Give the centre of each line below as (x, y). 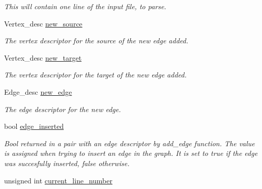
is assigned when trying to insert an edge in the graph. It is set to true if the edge (131, 153)
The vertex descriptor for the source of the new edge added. (96, 40)
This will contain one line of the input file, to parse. (85, 6)
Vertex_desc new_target (43, 57)
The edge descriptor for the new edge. (63, 109)
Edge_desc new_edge (38, 91)
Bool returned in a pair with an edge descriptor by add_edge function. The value (129, 143)
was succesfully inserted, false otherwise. (67, 163)
